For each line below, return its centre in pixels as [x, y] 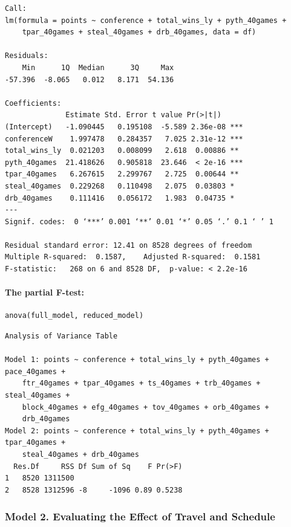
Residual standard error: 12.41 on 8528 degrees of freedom [129, 245]
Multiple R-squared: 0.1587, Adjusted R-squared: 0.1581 [133, 257]
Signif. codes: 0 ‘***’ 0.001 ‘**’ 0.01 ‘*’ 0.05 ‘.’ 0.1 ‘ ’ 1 [139, 221]
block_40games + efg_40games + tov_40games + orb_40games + [145, 407]
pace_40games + [35, 371]
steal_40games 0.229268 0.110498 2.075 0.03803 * [120, 186]
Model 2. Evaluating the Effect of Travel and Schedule [140, 516]
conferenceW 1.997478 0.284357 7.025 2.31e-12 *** [124, 139]
